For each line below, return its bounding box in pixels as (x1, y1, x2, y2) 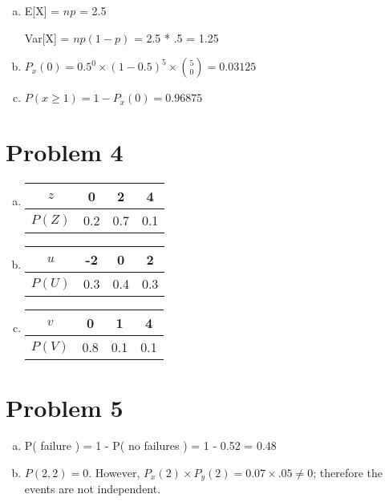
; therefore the (313, 464, 383, 481)
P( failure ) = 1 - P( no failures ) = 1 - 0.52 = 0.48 (24, 437, 277, 454)
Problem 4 (6, 136, 124, 168)
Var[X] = (24, 29, 70, 46)
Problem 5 (6, 391, 124, 423)
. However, (88, 464, 140, 481)
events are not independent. (24, 480, 161, 497)
